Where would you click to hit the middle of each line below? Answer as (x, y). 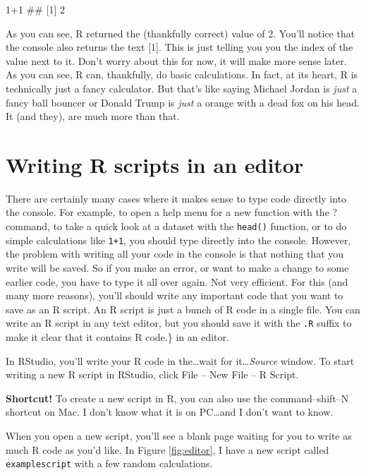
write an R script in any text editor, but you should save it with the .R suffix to (179, 323)
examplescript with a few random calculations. (109, 463)
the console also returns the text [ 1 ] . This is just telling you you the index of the (179, 47)
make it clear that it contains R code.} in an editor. (117, 337)
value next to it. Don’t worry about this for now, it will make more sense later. (176, 60)
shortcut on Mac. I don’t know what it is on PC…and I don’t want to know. (170, 412)
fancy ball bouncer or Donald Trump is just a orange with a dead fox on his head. (183, 102)
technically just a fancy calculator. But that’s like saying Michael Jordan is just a (182, 88)
